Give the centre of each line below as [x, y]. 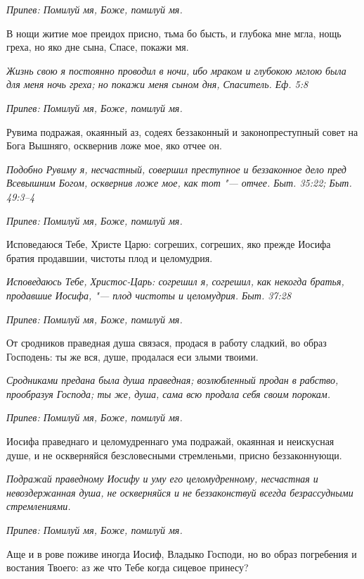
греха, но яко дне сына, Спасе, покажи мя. [98, 47]
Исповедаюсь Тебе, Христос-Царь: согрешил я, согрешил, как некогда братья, [175, 281]
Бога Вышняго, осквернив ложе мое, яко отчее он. [114, 145]
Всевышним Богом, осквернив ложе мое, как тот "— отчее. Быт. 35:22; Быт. [179, 183]
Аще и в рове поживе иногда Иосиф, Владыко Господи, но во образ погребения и [182, 553]
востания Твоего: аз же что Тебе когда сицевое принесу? [128, 567]
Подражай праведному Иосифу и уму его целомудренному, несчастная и [162, 479]
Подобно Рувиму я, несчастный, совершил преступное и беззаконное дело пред [176, 169]
